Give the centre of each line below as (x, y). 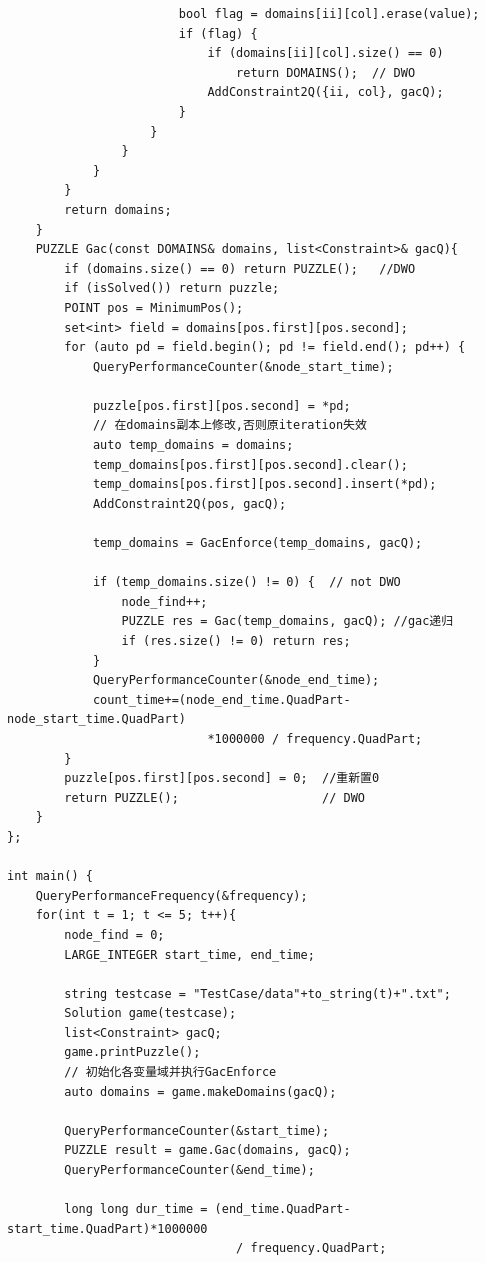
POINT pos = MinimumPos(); (154, 307)
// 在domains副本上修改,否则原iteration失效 (229, 425)
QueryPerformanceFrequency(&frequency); (171, 895)
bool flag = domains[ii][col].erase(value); (329, 14)
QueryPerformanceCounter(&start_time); (197, 1130)
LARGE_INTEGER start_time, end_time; (189, 954)
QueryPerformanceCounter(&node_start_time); (243, 366)
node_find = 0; (114, 934)
